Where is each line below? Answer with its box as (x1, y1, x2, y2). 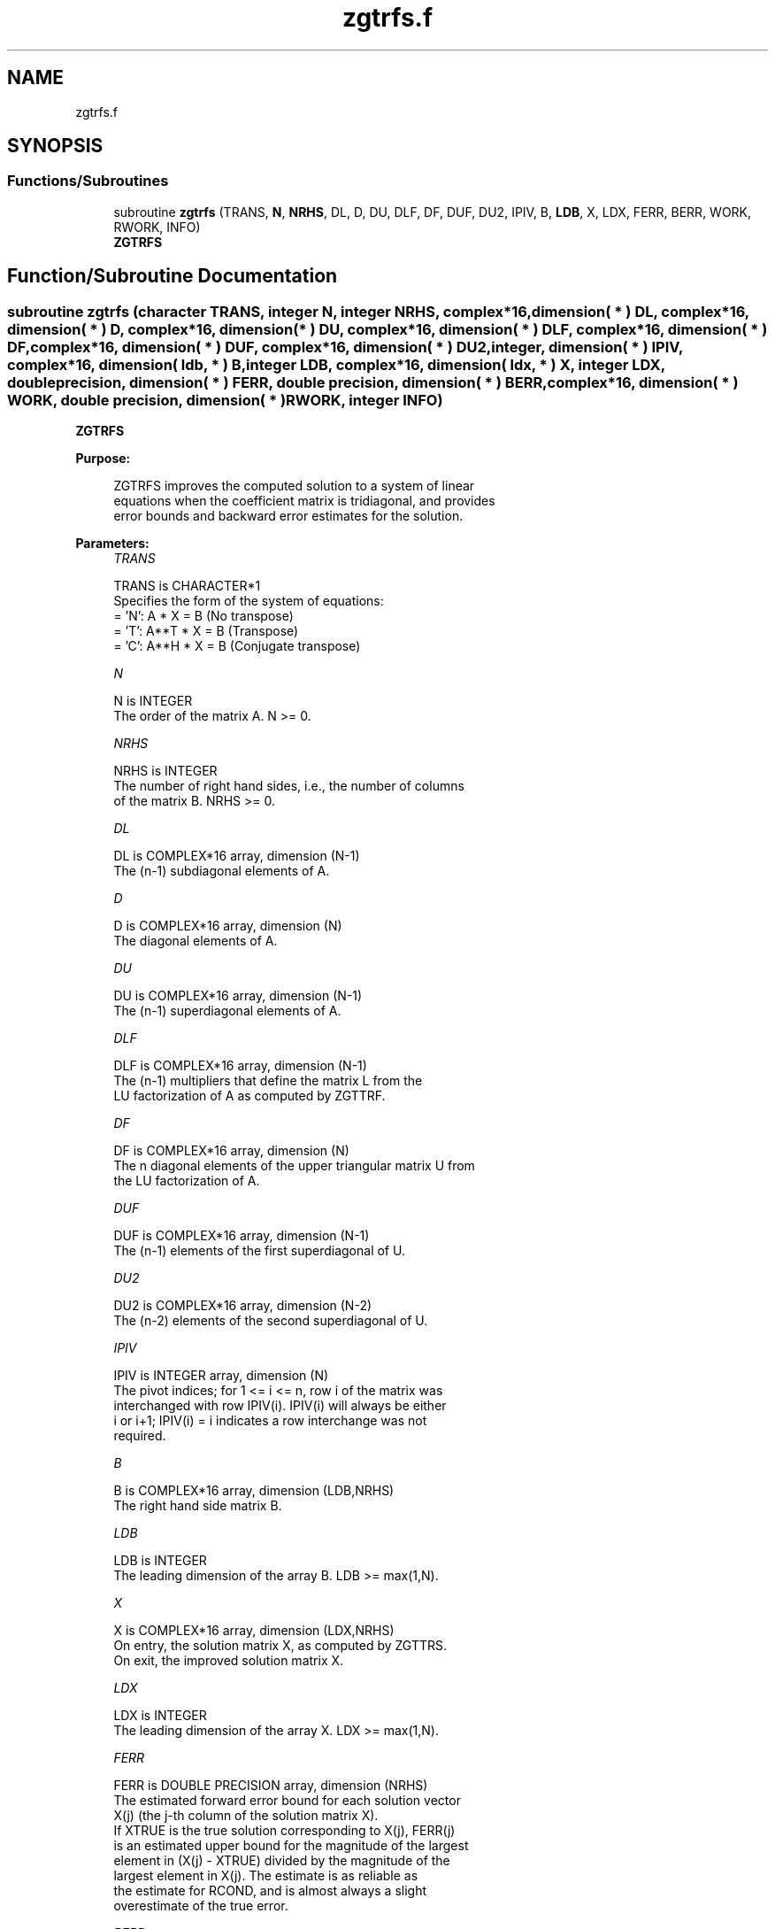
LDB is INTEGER (113, 1553, 207, 1569)
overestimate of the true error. (113, 1898, 288, 1914)
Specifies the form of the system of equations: (113, 593, 384, 609)
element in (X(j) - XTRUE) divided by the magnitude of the (113, 1853, 450, 1869)
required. (113, 1428, 166, 1444)
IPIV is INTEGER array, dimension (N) (113, 1368, 329, 1384)
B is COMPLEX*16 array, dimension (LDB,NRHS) (113, 1483, 395, 1499)
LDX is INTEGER (113, 1708, 207, 1724)
